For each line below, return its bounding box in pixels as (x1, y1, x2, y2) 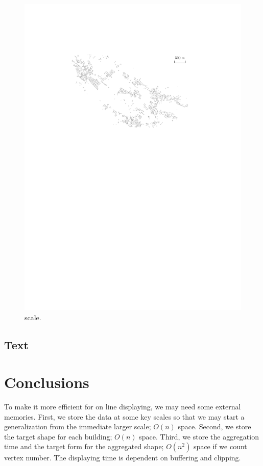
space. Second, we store (178, 421, 251, 432)
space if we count (194, 441, 247, 452)
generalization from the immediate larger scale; (4, 421, 151, 432)
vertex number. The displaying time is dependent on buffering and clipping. (4, 452, 241, 463)
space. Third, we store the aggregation (139, 431, 259, 442)
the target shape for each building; (4, 431, 112, 442)
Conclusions (4, 372, 89, 393)
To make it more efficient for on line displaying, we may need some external (4, 401, 241, 412)
